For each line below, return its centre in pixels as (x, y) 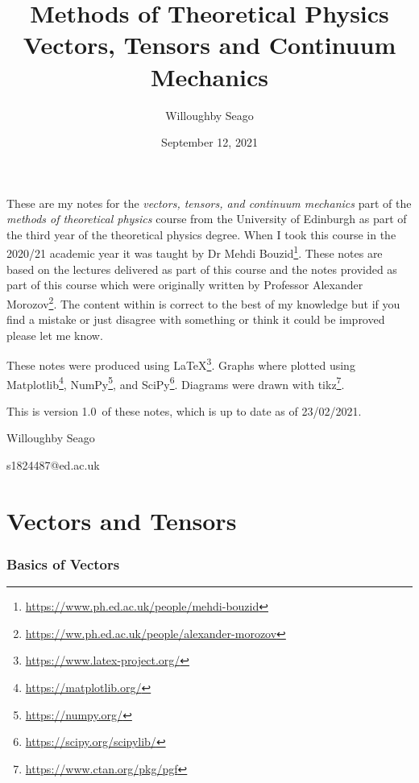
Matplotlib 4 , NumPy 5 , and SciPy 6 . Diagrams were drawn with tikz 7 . (176, 383)
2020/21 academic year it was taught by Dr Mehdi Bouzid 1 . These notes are (195, 252)
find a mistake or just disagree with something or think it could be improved (196, 319)
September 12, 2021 (209, 142)
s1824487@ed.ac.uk (53, 465)
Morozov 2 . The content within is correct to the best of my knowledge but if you (203, 302)
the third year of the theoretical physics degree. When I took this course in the (201, 234)
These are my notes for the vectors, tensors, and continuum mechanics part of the (209, 203)
